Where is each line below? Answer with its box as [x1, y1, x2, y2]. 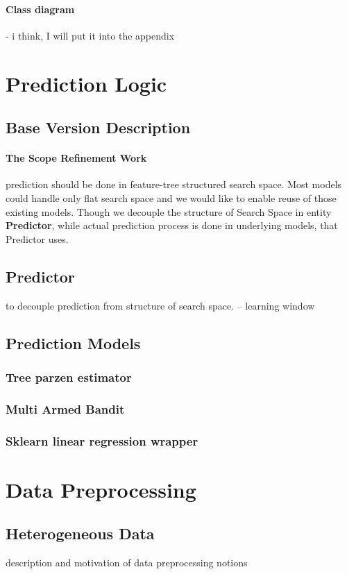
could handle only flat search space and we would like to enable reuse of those [6, 190, 337, 205]
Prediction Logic [6, 69, 167, 97]
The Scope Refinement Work [6, 151, 147, 165]
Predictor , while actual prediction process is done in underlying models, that [6, 218, 338, 233]
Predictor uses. [6, 231, 69, 246]
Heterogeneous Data [6, 523, 155, 544]
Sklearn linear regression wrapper [6, 432, 198, 449]
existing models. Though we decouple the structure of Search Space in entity [6, 204, 332, 219]
